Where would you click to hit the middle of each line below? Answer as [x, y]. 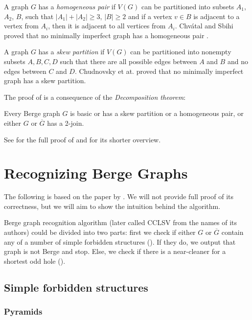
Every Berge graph [32, 113]
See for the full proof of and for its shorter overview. [82, 139]
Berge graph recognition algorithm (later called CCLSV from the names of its [120, 222]
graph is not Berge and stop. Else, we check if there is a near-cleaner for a [115, 251]
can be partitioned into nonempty [181, 52]
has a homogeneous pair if [77, 6]
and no [238, 61]
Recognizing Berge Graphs [96, 173]
